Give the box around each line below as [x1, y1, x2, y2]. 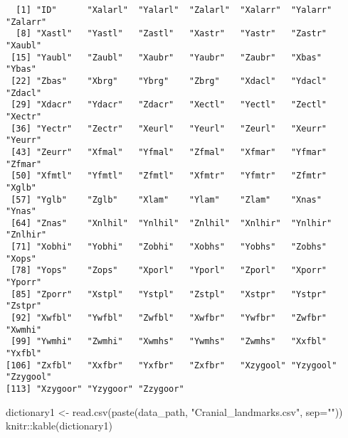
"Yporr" [6, 277, 42, 288]
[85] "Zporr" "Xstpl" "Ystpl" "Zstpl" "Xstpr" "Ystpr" [11, 289, 327, 299]
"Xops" [6, 253, 36, 264]
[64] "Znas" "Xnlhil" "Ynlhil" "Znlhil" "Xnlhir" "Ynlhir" [11, 218, 332, 228]
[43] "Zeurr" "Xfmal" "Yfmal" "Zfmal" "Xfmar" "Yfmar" [11, 146, 327, 157]
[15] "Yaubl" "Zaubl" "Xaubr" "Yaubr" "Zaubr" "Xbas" [11, 52, 322, 63]
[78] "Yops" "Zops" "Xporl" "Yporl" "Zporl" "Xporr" [11, 265, 327, 276]
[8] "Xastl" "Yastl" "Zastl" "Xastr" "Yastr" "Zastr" [16, 28, 327, 39]
